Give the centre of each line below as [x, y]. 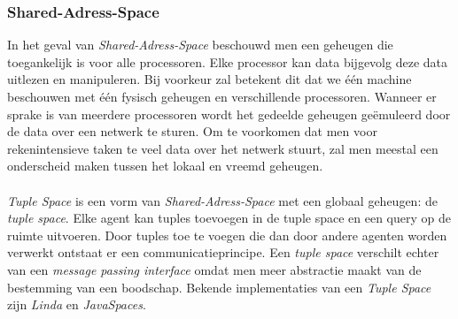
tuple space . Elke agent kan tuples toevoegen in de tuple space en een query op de [229, 218]
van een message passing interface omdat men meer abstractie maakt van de [214, 269]
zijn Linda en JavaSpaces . [77, 304]
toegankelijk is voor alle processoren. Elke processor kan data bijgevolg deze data [227, 61]
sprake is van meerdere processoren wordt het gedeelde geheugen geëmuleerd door [229, 114]
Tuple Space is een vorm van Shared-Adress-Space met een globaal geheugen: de [222, 200]
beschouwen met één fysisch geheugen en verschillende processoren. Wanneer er [222, 96]
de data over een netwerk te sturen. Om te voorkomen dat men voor [192, 131]
